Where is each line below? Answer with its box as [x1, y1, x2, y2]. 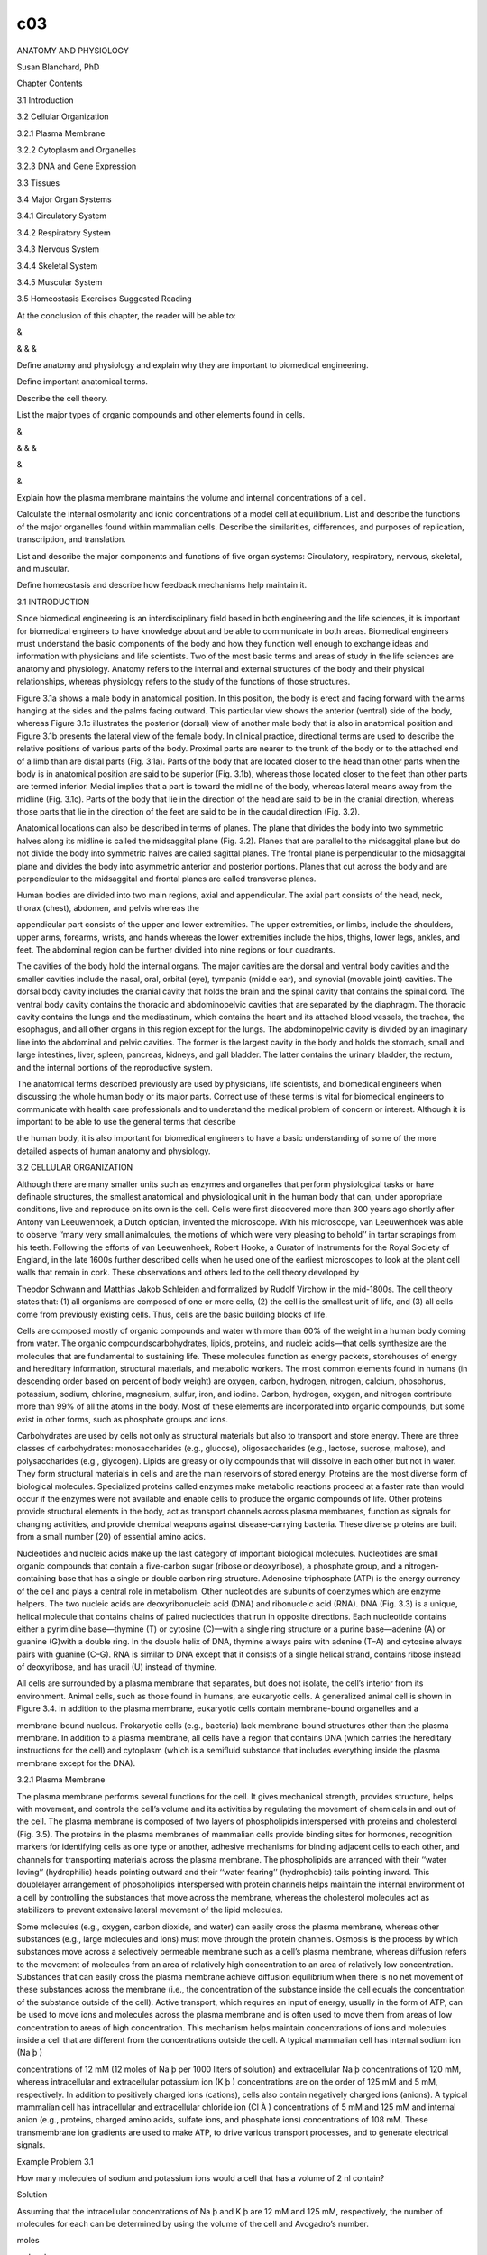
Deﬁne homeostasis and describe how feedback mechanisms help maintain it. [16, 580, 307, 591]
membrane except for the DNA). [16, 1757, 135, 1768]
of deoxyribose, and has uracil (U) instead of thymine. [16, 1661, 217, 1672]
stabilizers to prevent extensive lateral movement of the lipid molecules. [16, 1904, 283, 1916]
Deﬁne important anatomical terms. [16, 376, 149, 387]
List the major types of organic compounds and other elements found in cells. [16, 410, 306, 420]
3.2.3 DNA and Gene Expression [16, 161, 137, 171]
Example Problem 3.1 [16, 2156, 94, 2167]
